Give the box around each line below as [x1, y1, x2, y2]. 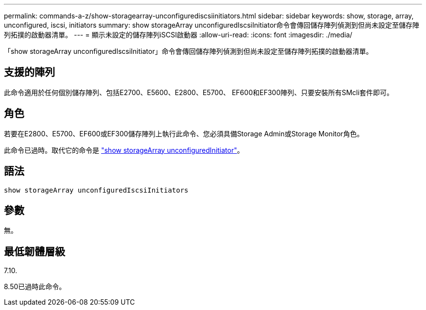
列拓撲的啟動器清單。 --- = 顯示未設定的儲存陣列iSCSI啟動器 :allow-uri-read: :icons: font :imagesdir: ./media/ [4, 31, 353, 39]
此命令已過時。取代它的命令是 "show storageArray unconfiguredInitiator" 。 [4, 146, 244, 154]
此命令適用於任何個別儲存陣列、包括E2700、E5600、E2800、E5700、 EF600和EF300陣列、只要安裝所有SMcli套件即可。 [4, 88, 394, 97]
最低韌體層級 [4, 245, 65, 258]
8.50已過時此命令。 [4, 282, 66, 291]
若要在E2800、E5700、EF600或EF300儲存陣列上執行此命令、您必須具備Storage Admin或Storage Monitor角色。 [4, 129, 364, 138]
